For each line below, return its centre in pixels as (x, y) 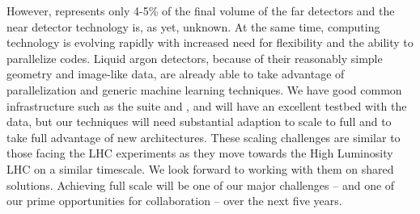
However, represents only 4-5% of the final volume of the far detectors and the (201, 10)
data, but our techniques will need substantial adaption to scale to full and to (199, 122)
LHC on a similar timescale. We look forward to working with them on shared (200, 168)
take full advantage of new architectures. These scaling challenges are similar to (204, 137)
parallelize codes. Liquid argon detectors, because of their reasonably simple (195, 58)
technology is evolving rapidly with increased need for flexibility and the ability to (210, 42)
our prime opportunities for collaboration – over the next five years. (174, 201)
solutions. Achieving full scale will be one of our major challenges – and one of (201, 185)
